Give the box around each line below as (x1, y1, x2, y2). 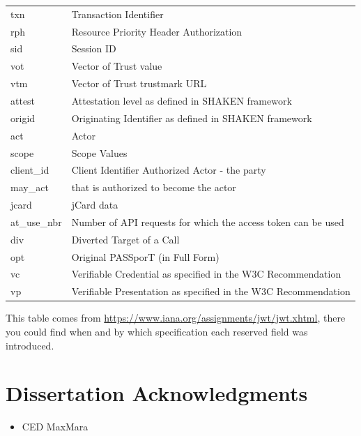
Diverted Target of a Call (71, 232, 180, 246)
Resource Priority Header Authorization (71, 24, 243, 38)
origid (10, 110, 36, 125)
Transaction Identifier (71, 6, 164, 21)
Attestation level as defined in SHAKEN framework (71, 93, 292, 107)
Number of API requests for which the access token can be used (71, 214, 344, 229)
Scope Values (71, 145, 128, 160)
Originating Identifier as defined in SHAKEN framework (71, 110, 312, 125)
